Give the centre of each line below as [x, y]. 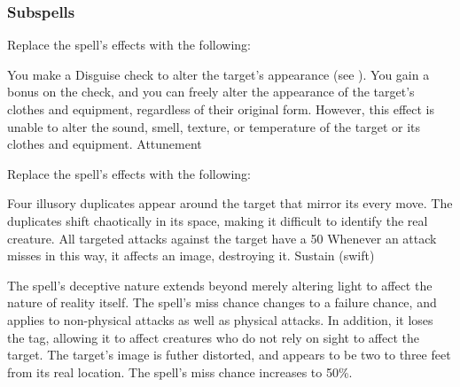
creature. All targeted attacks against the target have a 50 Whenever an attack [222, 238]
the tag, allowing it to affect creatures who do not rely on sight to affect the [213, 337]
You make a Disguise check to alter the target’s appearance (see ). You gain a [218, 74]
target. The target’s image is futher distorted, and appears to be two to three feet [229, 355]
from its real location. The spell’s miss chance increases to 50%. [180, 372]
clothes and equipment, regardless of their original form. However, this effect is [221, 109]
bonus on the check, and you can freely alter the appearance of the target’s [211, 92]
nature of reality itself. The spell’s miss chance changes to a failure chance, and [222, 302]
